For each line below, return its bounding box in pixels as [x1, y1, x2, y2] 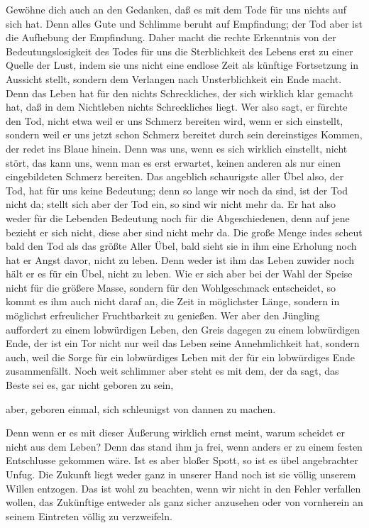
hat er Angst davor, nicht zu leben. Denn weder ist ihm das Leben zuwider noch [6, 252, 355, 267]
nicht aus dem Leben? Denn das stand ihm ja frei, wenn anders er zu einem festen [6, 439, 363, 453]
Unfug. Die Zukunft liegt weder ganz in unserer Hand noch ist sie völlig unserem [6, 467, 356, 481]
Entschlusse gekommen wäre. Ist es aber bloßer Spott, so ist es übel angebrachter [6, 453, 358, 468]
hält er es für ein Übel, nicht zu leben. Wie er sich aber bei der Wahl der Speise [6, 266, 353, 281]
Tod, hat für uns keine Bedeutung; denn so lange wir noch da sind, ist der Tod [6, 182, 348, 197]
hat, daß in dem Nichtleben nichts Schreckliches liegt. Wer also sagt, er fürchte [6, 99, 348, 114]
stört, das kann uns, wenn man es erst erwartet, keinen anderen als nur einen [6, 155, 341, 170]
